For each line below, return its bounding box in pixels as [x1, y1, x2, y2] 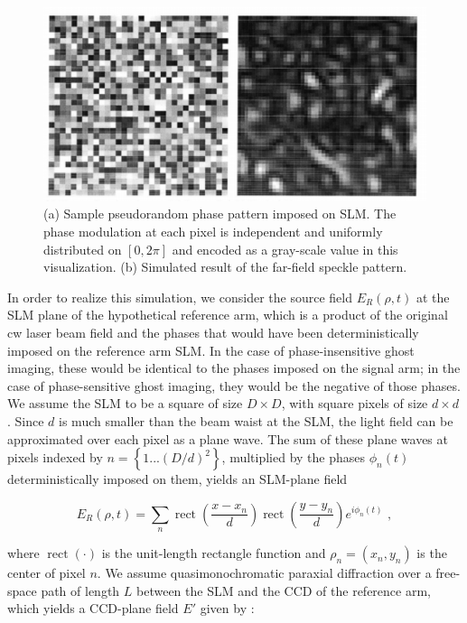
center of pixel [7, 563, 86, 582]
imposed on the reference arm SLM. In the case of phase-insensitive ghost [7, 340, 415, 359]
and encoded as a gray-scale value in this [172, 239, 398, 258]
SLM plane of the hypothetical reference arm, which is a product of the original [7, 305, 448, 324]
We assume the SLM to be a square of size [7, 394, 243, 413]
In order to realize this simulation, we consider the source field [7, 287, 352, 306]
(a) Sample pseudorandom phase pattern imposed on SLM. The [43, 204, 397, 223]
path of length [41, 581, 120, 600]
